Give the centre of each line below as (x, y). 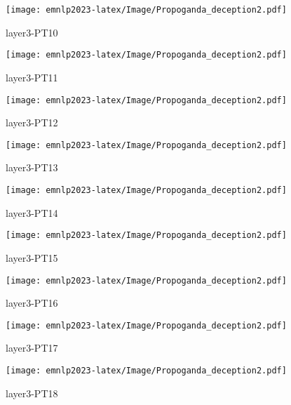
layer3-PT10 (32, 32)
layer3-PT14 (32, 212)
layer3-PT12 (32, 122)
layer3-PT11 (32, 77)
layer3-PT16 (32, 303)
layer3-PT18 (32, 393)
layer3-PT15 (32, 257)
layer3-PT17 (32, 348)
